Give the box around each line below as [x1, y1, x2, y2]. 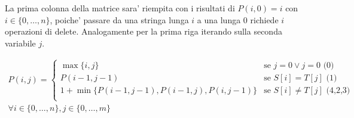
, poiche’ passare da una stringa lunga [50, 13, 189, 26]
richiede [250, 13, 279, 26]
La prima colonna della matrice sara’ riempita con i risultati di [5, 2, 235, 14]
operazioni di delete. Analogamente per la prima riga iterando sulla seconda [5, 25, 282, 38]
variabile [5, 36, 36, 49]
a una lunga [197, 13, 241, 26]
